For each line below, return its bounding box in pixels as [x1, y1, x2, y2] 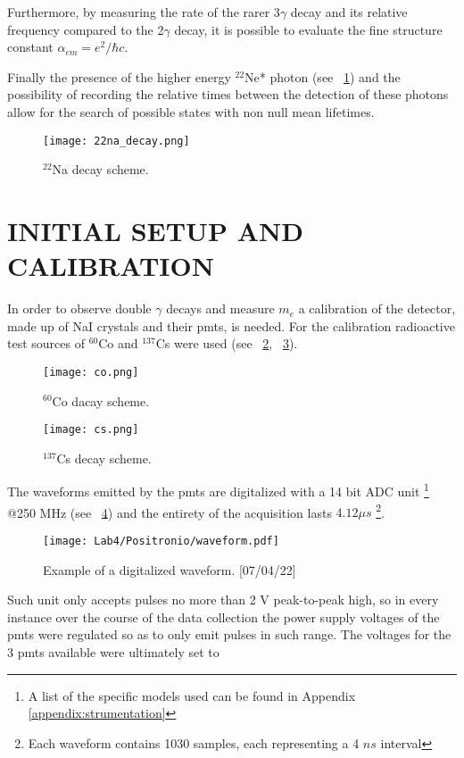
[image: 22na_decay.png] [43, 134, 190, 147]
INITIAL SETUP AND [7, 212, 303, 248]
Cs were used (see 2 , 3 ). [155, 334, 298, 353]
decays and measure [166, 299, 275, 318]
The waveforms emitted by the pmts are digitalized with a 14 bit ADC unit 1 [7, 479, 429, 501]
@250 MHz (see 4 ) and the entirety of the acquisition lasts [7, 503, 332, 521]
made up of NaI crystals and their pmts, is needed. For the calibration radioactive [7, 316, 455, 335]
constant [7, 37, 54, 56]
